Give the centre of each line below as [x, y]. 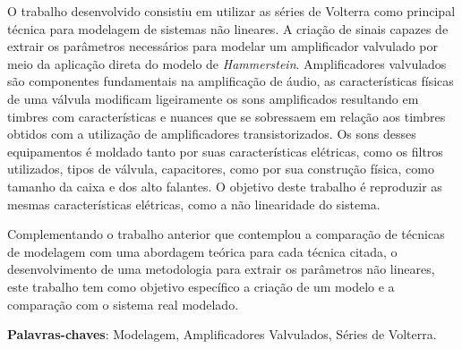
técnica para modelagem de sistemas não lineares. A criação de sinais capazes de [228, 28]
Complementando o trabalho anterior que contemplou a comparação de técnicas [226, 234]
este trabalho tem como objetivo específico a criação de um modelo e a [201, 286]
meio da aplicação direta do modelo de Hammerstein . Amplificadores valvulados [227, 63]
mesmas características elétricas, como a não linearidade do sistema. [194, 204]
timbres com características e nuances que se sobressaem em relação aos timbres [227, 116]
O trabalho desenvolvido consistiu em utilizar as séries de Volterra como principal [231, 11]
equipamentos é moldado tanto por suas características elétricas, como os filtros [225, 151]
